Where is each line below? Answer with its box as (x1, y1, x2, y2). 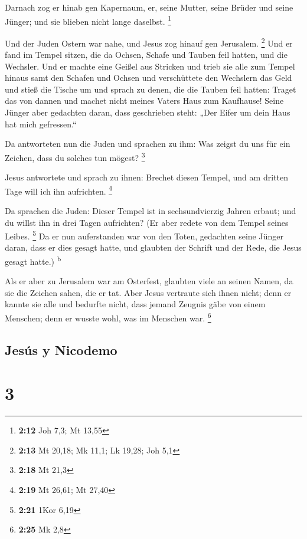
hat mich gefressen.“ (5, 117, 77, 130)
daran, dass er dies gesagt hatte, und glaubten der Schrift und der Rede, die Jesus (5, 241, 302, 254)
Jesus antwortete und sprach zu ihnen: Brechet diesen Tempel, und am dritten (5, 171, 288, 183)
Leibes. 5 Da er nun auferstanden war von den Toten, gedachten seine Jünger (5, 228, 283, 242)
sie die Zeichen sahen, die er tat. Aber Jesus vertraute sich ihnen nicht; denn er (5, 286, 292, 298)
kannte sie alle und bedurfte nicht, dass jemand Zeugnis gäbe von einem (5, 298, 266, 310)
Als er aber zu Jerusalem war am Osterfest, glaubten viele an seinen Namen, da (5, 275, 293, 287)
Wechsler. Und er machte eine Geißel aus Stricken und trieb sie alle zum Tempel (5, 60, 295, 72)
